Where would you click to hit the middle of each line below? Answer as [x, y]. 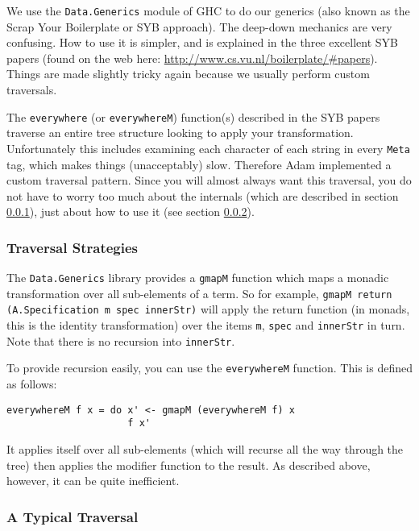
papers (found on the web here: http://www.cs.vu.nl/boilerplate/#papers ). [192, 58]
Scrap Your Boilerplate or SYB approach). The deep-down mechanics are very [199, 26]
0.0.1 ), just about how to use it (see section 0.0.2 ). [131, 212]
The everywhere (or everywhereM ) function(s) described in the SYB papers [193, 116]
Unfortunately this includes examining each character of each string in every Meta [208, 148]
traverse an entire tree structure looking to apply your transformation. [180, 133]
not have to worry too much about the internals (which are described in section [203, 195]
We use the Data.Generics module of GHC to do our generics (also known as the [208, 10]
